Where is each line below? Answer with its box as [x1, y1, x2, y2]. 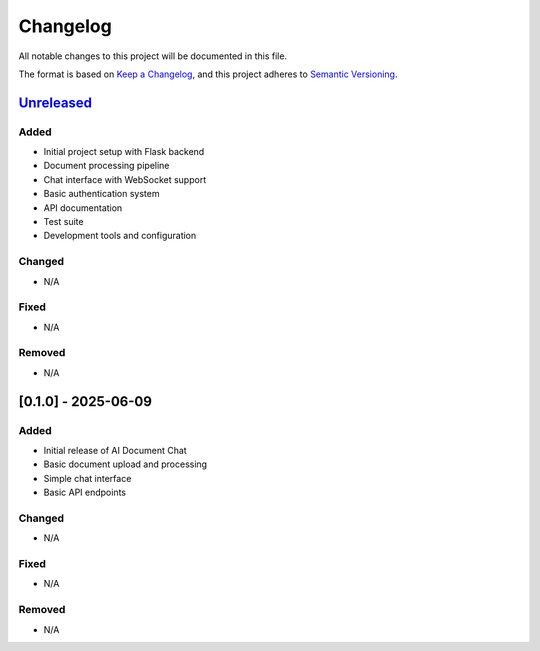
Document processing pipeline [43, 160, 170, 172]
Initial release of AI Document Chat [43, 445, 187, 457]
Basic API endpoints [43, 486, 127, 499]
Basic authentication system [43, 188, 160, 200]
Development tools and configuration [43, 230, 197, 242]
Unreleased [18, 94, 93, 111]
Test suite [43, 216, 84, 228]
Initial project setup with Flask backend [43, 146, 205, 158]
